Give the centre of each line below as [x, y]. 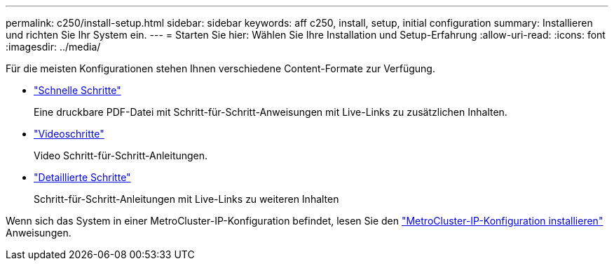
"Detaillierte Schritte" [82, 177]
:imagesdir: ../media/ [53, 47]
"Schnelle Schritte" [77, 90]
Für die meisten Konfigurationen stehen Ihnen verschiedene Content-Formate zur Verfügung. [220, 68]
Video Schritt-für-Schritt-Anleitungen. [121, 155]
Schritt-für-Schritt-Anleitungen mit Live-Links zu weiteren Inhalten [186, 199]
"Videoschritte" [69, 134]
